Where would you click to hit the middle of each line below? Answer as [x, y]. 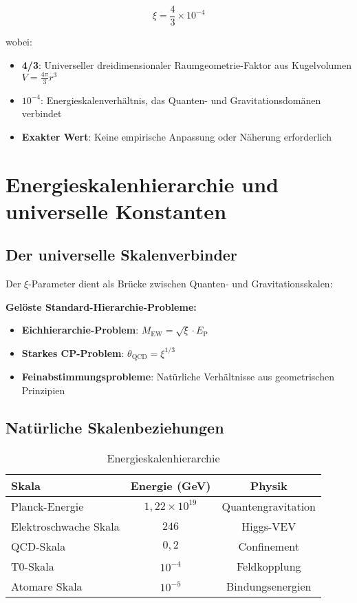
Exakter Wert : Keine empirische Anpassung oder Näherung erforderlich [177, 136]
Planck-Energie [47, 506]
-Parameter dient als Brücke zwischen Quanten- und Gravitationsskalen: [181, 284]
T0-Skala [33, 566]
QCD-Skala [39, 546]
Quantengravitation [269, 506]
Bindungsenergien [269, 586]
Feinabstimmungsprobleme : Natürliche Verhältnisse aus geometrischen [178, 377]
